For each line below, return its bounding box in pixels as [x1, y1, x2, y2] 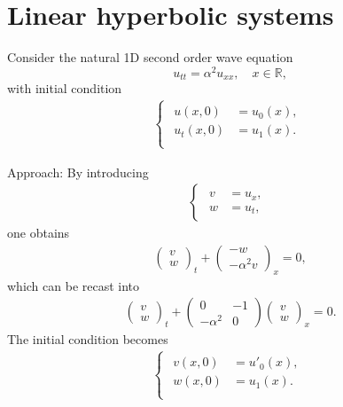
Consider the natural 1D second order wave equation [7, 48, 293, 67]
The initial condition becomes [7, 330, 168, 348]
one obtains [7, 223, 70, 242]
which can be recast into [7, 276, 140, 294]
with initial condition [7, 79, 122, 98]
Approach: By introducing [7, 162, 149, 181]
